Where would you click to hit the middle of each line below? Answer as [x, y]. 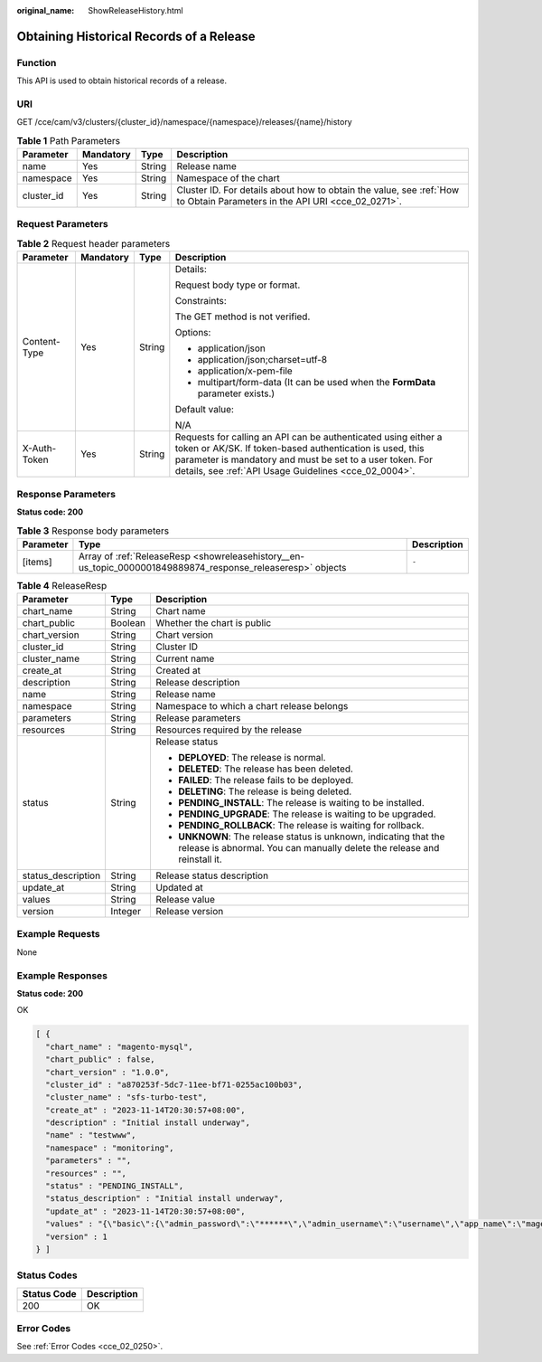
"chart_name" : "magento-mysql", [119, 1046]
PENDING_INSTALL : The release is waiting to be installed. [301, 803]
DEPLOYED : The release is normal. [252, 758]
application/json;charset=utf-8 [262, 360]
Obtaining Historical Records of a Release [136, 36]
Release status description [212, 875]
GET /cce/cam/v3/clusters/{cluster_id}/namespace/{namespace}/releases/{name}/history [184, 122]
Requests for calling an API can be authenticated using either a [308, 437]
